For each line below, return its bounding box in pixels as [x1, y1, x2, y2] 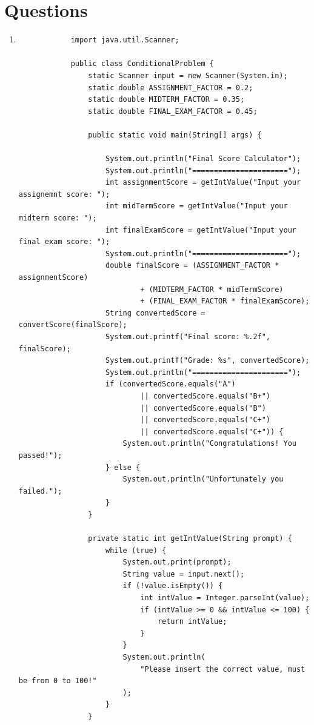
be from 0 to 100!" [18, 677, 97, 686]
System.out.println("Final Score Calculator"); [105, 154, 301, 164]
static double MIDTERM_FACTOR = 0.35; [88, 95, 245, 104]
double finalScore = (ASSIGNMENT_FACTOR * [105, 261, 279, 270]
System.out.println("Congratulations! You [122, 439, 296, 448]
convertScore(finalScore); [18, 320, 127, 329]
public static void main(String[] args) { [88, 130, 262, 139]
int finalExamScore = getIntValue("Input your [105, 225, 296, 234]
